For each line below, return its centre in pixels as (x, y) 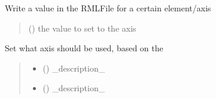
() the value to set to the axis (82, 28)
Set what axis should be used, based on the (84, 48)
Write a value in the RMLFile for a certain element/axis (108, 8)
